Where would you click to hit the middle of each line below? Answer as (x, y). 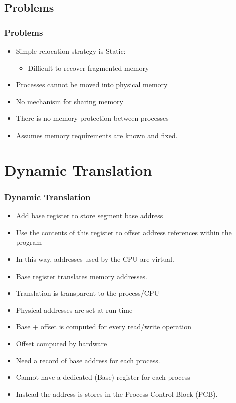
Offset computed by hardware (61, 343)
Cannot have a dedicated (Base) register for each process (103, 377)
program (29, 242)
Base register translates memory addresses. (82, 276)
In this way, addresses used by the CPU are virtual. (95, 259)
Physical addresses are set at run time (74, 309)
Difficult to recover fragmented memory (88, 68)
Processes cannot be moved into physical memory (92, 85)
